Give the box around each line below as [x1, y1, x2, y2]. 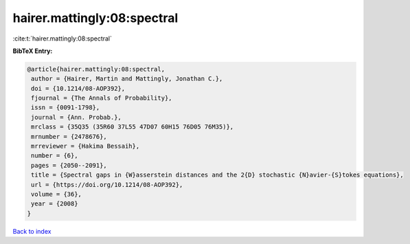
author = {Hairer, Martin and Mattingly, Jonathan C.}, [31, 75, 223, 82]
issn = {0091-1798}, [31, 104, 100, 111]
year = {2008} [31, 200, 78, 208]
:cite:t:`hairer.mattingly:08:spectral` [12, 34, 113, 43]
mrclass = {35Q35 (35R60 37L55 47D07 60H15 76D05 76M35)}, [31, 123, 234, 131]
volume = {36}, [31, 190, 82, 198]
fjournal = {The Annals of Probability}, [31, 94, 172, 102]
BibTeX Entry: [12, 47, 53, 55]
